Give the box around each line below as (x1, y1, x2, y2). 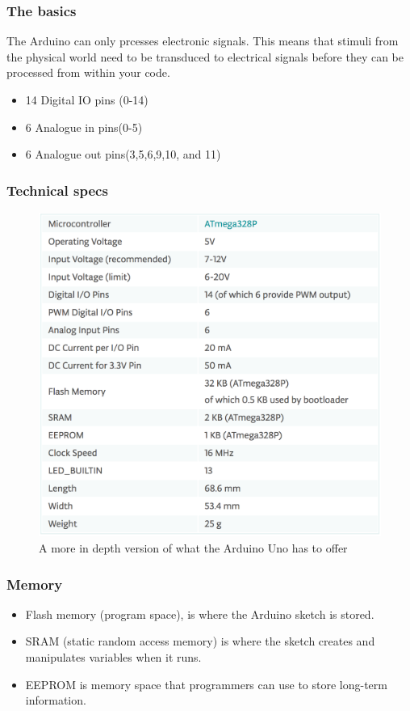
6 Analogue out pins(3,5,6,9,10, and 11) (25, 146, 221, 163)
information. (25, 692, 86, 709)
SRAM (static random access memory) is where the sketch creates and (25, 633, 375, 650)
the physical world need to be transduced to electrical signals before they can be (6, 48, 404, 65)
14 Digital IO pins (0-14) (25, 91, 149, 108)
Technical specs (6, 180, 108, 200)
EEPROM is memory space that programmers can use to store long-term (25, 675, 387, 692)
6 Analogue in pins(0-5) (25, 118, 143, 135)
